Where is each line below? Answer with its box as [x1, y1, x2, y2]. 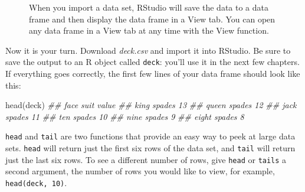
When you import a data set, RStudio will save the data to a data [29, 1, 268, 13]
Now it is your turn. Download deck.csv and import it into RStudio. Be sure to [5, 44, 291, 56]
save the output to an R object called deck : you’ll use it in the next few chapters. [5, 56, 300, 68]
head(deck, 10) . [5, 176, 67, 188]
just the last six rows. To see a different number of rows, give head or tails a [5, 153, 287, 165]
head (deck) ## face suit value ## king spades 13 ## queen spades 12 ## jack [5, 99, 297, 111]
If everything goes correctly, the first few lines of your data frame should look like [5, 67, 300, 80]
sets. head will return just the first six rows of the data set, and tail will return [5, 142, 296, 154]
